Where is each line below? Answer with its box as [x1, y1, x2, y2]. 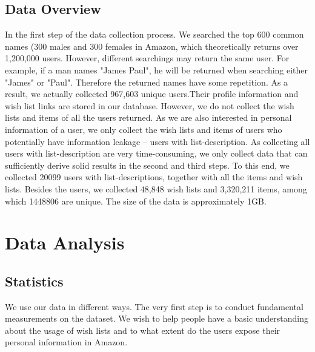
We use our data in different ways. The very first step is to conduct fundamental [5, 300, 303, 313]
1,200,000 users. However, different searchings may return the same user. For [5, 52, 290, 64]
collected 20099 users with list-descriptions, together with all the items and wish [5, 171, 303, 183]
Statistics [5, 271, 64, 290]
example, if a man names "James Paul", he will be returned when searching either [5, 63, 308, 76]
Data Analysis [5, 230, 125, 255]
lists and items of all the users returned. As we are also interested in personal [5, 111, 292, 124]
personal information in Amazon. [5, 336, 128, 348]
